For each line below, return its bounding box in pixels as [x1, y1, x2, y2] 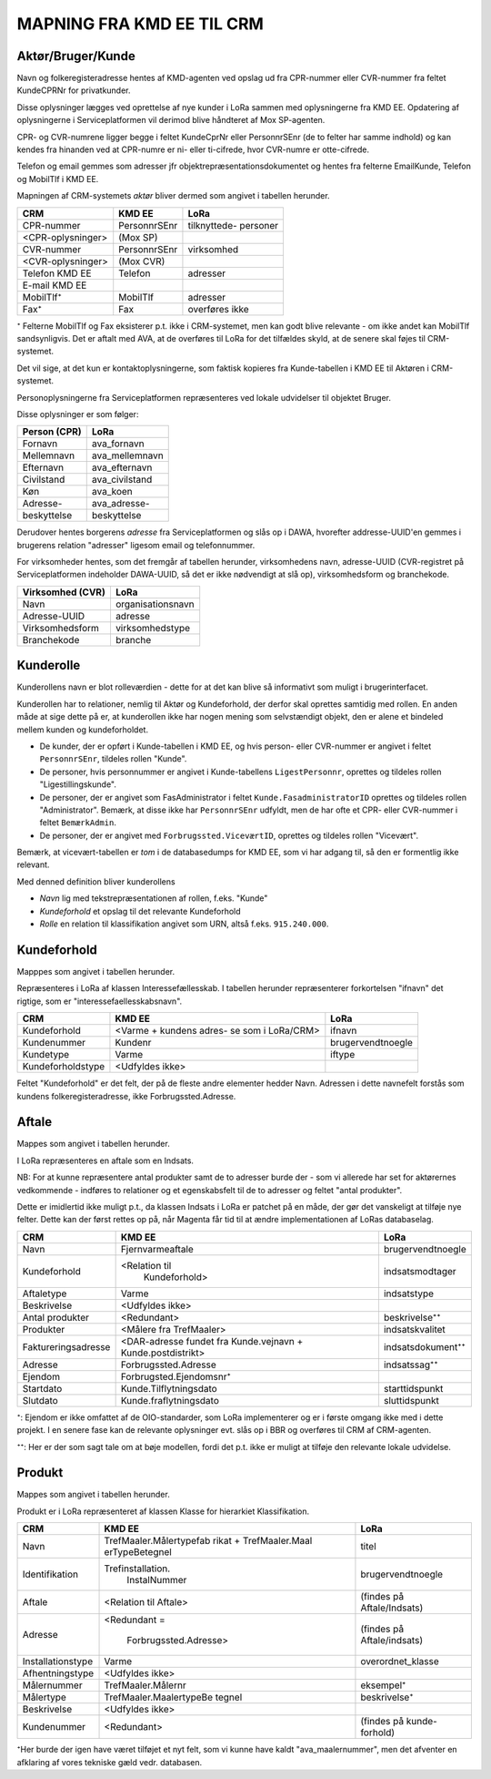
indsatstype [383, 1287, 435, 1300]
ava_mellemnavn [91, 449, 164, 462]
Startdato [22, 1382, 63, 1395]
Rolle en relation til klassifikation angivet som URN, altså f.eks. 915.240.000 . [39, 918, 329, 929]
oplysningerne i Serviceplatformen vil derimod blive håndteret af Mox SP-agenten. [16, 115, 326, 126]
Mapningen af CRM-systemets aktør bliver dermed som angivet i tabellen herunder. [16, 190, 331, 201]
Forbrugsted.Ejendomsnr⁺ [120, 1370, 232, 1383]
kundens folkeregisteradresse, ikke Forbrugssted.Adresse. [16, 1090, 236, 1101]
